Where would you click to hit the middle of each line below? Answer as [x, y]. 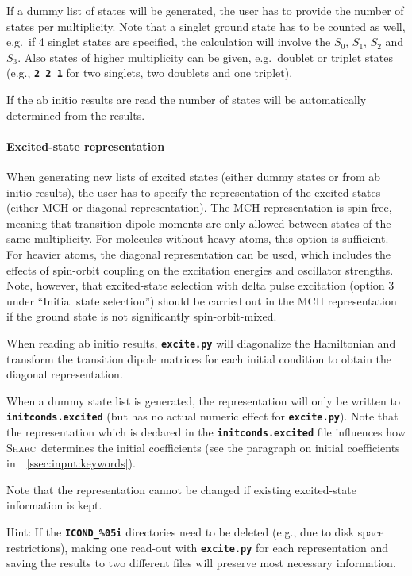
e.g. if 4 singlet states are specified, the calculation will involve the [169, 42]
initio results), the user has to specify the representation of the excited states [194, 192]
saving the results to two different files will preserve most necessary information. [201, 563]
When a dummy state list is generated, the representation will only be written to [203, 400]
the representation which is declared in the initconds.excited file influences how [206, 432]
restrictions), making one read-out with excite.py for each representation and [198, 547]
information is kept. [54, 505]
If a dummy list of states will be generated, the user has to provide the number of [205, 10]
